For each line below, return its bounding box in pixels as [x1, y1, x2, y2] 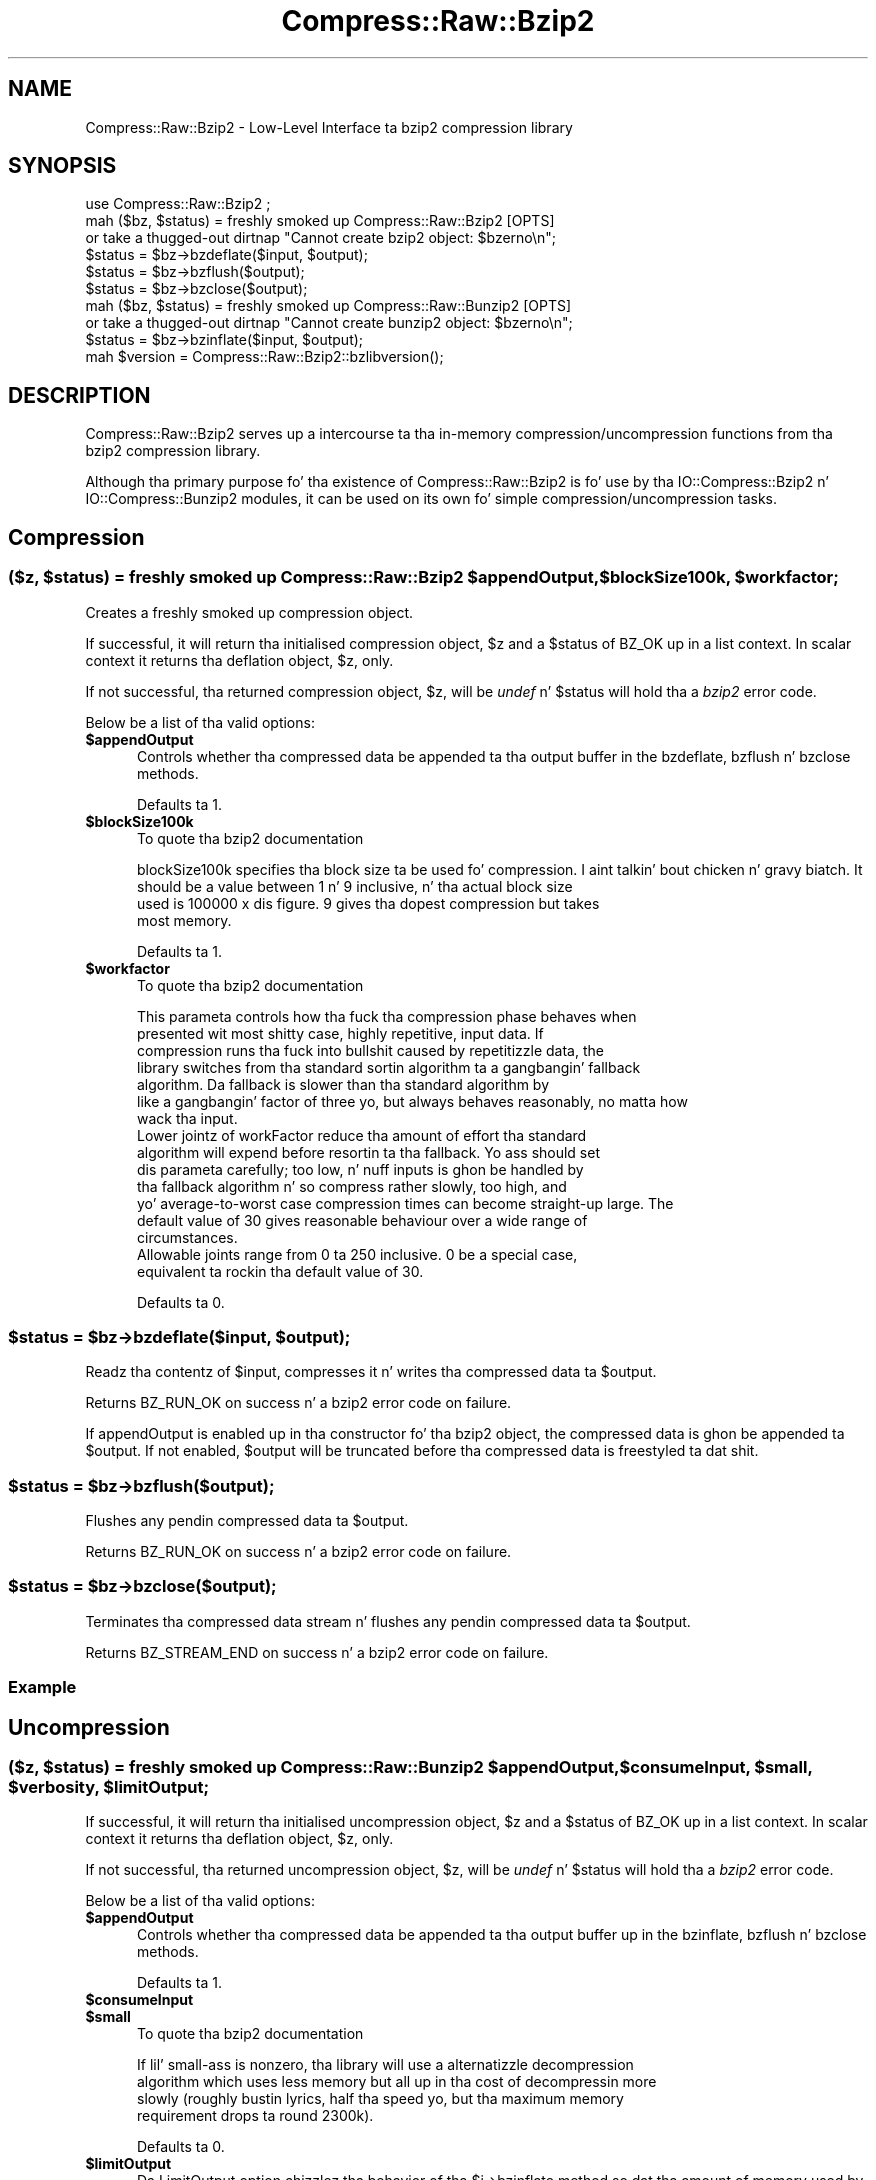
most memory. [137, 911, 232, 929]
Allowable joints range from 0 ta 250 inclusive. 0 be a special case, [137, 1245, 578, 1263]
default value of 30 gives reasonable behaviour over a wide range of [137, 1211, 588, 1229]
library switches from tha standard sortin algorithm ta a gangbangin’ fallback [137, 1058, 641, 1076]
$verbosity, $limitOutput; [8, 1776, 210, 1797]
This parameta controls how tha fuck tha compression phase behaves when [137, 1007, 637, 1025]
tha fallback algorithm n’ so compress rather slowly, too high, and [137, 1177, 567, 1195]
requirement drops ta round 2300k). [137, 2107, 374, 2125]
